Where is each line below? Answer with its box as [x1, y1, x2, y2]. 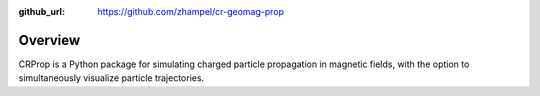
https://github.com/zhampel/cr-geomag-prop [97, 6, 285, 17]
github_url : [18, 6, 65, 17]
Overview [18, 31, 81, 49]
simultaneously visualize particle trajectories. [18, 72, 205, 84]
